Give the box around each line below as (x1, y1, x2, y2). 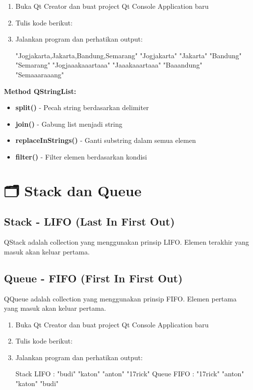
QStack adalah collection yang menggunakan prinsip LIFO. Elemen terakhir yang (4, 237, 249, 247)
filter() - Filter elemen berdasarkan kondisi (15, 151, 147, 161)
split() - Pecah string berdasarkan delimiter (15, 102, 149, 113)
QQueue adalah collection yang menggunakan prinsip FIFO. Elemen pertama (4, 293, 237, 303)
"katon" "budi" (15, 378, 59, 389)
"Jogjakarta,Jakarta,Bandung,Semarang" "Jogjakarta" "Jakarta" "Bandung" (15, 50, 242, 60)
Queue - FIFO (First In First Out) (4, 270, 183, 285)
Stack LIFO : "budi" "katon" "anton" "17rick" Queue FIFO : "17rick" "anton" (15, 368, 244, 379)
